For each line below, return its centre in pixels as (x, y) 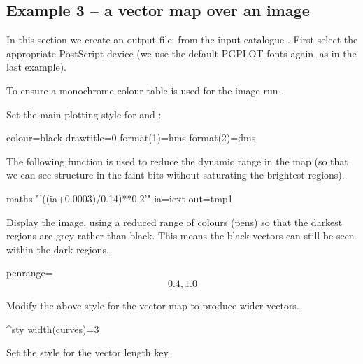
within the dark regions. (58, 249)
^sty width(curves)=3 (53, 329)
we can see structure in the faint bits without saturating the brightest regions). (176, 175)
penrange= (30, 273)
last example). (37, 67)
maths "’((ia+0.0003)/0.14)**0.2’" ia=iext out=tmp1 (120, 198)
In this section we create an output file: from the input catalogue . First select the (182, 40)
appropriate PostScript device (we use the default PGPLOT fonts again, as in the (181, 53)
